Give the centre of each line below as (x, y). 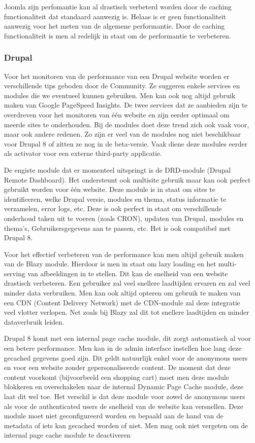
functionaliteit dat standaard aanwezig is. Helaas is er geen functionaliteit (115, 16)
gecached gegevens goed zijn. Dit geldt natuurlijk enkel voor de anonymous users (126, 357)
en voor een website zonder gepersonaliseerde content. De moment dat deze (117, 367)
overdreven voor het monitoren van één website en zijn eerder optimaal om (117, 114)
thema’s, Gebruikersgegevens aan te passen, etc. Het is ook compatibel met (117, 228)
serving (15, 273)
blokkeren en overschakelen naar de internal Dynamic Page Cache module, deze (124, 387)
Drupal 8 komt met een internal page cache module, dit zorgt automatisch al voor (127, 338)
